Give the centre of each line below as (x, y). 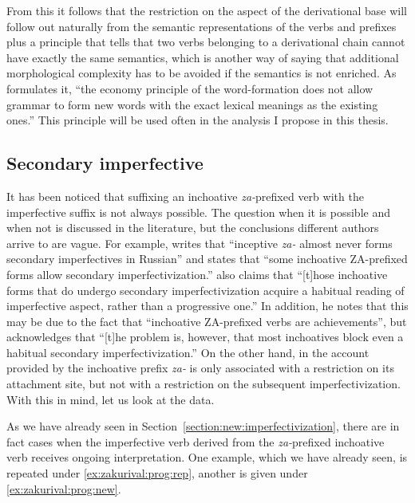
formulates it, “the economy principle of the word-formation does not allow (190, 88)
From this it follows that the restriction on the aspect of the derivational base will (207, 10)
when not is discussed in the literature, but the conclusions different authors (193, 228)
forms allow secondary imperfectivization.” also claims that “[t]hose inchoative (197, 274)
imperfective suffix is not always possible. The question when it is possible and (198, 212)
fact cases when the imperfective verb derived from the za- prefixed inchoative (196, 441)
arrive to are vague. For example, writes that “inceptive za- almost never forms (200, 243)
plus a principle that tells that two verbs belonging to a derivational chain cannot (206, 42)
